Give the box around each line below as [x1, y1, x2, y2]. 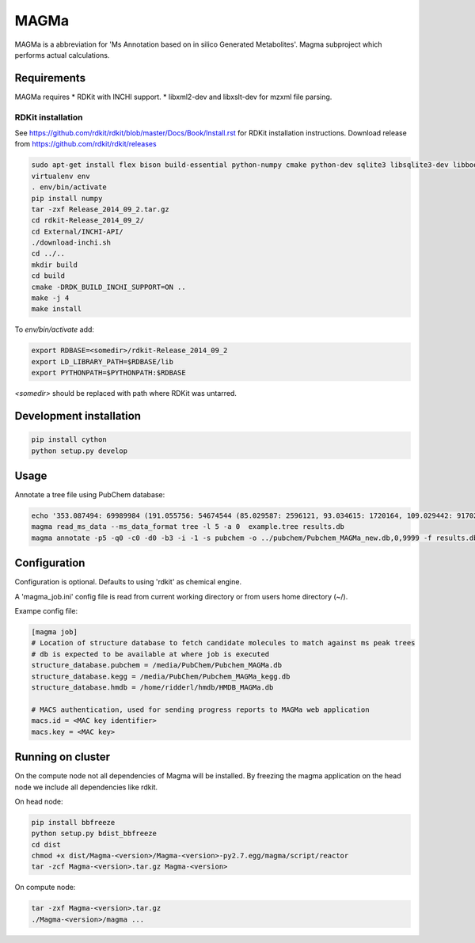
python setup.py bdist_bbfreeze [31, 829, 158, 838]
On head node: [14, 797, 63, 806]
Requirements [14, 71, 86, 85]
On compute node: [14, 883, 76, 892]
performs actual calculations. [14, 50, 110, 59]
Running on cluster [14, 751, 111, 764]
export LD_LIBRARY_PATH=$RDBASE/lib [31, 357, 174, 366]
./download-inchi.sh [31, 238, 111, 247]
